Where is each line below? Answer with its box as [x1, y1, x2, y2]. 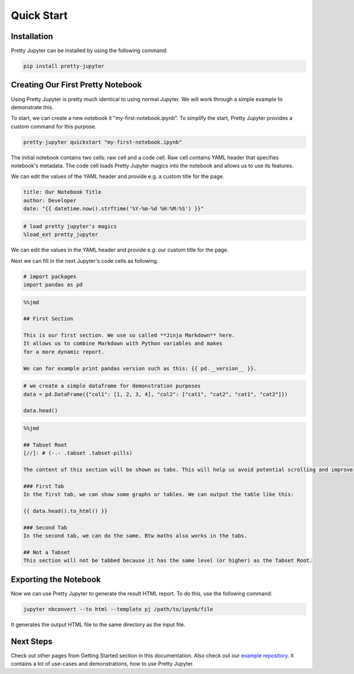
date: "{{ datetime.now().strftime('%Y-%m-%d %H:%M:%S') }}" [23, 206, 204, 212]
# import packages [23, 273, 77, 280]
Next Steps [11, 636, 53, 646]
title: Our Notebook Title [23, 189, 101, 196]
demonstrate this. [11, 103, 54, 110]
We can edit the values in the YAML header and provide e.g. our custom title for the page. [11, 246, 229, 253]
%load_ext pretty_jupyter [23, 231, 99, 238]
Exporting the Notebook [11, 574, 101, 584]
